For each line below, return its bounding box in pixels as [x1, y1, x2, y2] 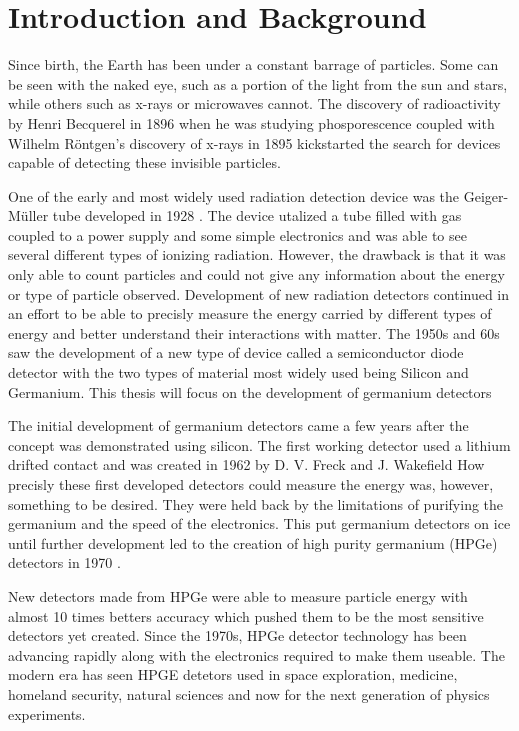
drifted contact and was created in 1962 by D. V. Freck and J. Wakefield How [8, 454, 485, 475]
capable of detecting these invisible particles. [8, 152, 281, 173]
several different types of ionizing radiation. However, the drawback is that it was [8, 244, 506, 265]
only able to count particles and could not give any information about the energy [8, 264, 505, 285]
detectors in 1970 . [8, 552, 121, 573]
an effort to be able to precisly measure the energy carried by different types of [8, 303, 492, 324]
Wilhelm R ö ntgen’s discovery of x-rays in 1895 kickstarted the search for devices [8, 132, 501, 153]
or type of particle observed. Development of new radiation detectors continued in [8, 283, 510, 304]
